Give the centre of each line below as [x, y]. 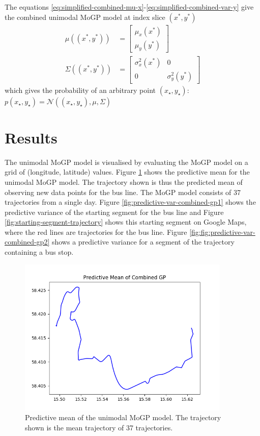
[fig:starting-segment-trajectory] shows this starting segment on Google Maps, [126, 222]
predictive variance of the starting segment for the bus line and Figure [114, 212]
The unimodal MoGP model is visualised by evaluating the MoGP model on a [126, 162]
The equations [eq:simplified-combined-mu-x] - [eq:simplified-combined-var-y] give [129, 7]
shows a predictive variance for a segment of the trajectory [143, 242]
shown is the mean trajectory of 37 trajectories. [99, 428]
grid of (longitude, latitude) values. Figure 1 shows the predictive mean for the [127, 172]
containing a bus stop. [39, 252]
